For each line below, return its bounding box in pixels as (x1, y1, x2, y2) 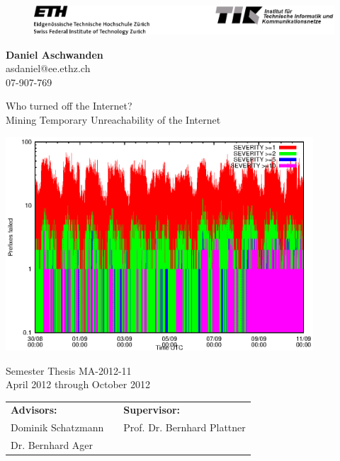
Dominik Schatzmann (11, 420, 104, 435)
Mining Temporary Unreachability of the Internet (6, 112, 221, 127)
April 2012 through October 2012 (6, 377, 150, 392)
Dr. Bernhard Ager (11, 438, 93, 453)
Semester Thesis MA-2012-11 (6, 363, 132, 378)
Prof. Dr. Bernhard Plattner (123, 420, 246, 435)
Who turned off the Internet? (6, 98, 132, 113)
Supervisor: (123, 402, 181, 417)
